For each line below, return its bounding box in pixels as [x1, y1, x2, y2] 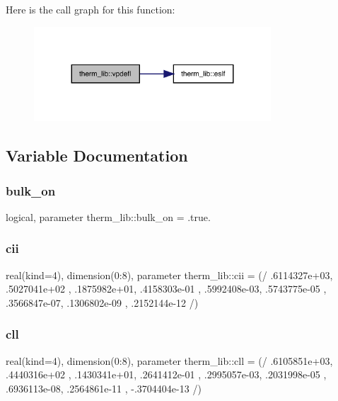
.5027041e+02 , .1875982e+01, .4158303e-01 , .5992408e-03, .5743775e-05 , [6, 281, 327, 296]
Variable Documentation [6, 145, 188, 166]
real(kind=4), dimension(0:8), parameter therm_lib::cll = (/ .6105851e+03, [6, 353, 333, 368]
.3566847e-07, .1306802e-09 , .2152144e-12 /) [6, 295, 199, 310]
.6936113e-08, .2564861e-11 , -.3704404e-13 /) [6, 380, 202, 395]
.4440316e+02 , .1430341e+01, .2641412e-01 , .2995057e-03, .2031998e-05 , [6, 367, 327, 382]
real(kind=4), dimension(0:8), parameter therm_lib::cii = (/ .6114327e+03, [6, 267, 333, 282]
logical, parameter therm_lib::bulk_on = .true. [6, 209, 211, 224]
